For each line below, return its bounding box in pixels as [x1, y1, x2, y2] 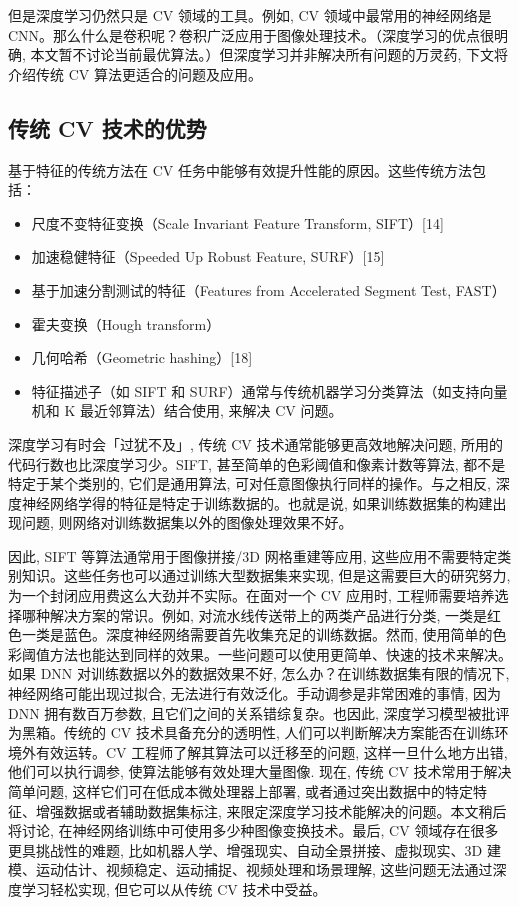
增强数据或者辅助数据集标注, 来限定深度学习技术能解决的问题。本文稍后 [35, 800, 507, 821]
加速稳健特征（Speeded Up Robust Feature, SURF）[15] [31, 246, 385, 267]
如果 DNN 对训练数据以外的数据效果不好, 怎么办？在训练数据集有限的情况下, [8, 663, 510, 684]
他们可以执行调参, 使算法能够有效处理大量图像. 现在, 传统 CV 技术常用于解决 [8, 761, 512, 782]
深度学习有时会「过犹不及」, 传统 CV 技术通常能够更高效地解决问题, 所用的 [8, 433, 504, 454]
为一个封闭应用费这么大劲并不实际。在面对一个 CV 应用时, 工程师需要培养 [8, 585, 495, 606]
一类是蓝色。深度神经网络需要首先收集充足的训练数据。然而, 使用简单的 [21, 624, 493, 645]
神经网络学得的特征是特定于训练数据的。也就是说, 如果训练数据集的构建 [21, 492, 493, 513]
